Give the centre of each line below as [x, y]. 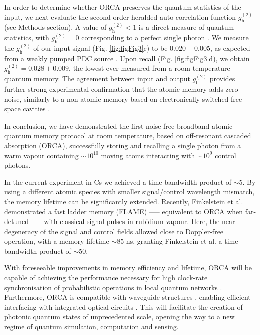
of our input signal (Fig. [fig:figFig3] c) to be [100, 47]
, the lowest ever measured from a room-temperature [150, 68]
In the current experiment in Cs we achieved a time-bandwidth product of [118, 182]
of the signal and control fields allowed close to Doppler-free [132, 231]
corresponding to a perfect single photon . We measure [165, 37]
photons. [17, 165]
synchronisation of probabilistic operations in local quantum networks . [113, 287]
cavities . [36, 109]
